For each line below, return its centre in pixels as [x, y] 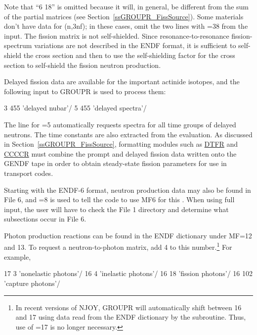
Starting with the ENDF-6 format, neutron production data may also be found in [128, 190]
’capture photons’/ [32, 283]
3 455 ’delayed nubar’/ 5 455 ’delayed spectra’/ [75, 108]
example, [18, 256]
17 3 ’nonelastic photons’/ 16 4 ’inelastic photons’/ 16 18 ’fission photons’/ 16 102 [128, 273]
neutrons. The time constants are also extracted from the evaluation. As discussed [128, 134]
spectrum [18, 45]
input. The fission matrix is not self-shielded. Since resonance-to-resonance [117, 35]
